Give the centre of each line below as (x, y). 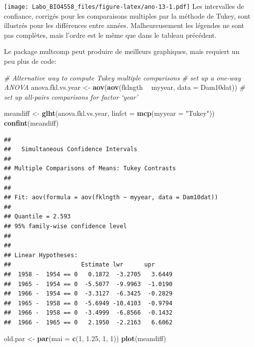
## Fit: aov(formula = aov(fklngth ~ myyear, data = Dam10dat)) (111, 198)
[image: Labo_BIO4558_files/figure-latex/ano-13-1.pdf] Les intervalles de (124, 6)
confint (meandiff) (31, 123)
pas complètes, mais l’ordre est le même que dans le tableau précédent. (110, 35)
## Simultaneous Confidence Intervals (71, 149)
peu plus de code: (30, 61)
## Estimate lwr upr (79, 265)
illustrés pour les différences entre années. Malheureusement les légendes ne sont (124, 25)
